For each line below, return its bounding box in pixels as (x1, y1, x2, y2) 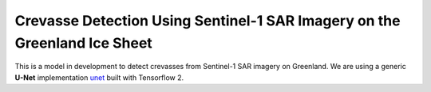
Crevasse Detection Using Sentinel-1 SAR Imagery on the (14, 12, 401, 29)
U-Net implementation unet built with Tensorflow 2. (14, 72, 184, 82)
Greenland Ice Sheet (14, 34, 153, 52)
